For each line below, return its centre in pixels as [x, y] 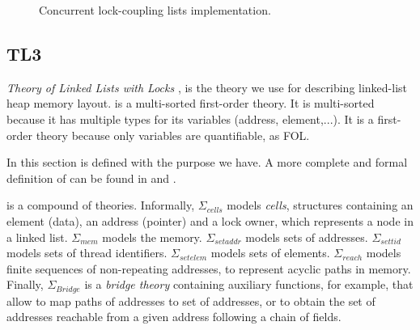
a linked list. [37, 237]
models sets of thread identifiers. [87, 253]
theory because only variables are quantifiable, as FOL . [173, 135]
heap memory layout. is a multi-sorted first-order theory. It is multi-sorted [191, 103]
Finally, [25, 284]
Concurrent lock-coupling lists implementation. [155, 10]
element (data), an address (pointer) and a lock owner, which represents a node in [210, 220]
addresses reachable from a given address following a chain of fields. [174, 317]
